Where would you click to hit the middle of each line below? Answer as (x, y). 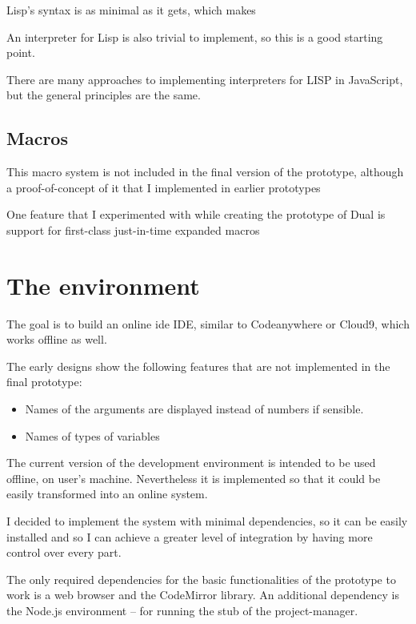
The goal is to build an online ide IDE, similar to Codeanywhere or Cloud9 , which (208, 323)
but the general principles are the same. (104, 95)
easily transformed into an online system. (107, 494)
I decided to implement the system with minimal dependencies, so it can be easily (207, 521)
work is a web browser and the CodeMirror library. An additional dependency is (203, 595)
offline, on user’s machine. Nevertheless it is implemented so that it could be (194, 478)
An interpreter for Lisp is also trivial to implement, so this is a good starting (195, 36)
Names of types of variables (92, 435)
